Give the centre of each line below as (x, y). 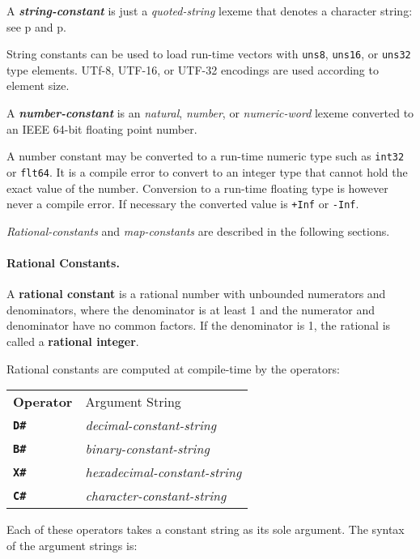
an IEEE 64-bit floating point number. (102, 128)
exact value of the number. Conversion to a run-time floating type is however (197, 188)
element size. (38, 85)
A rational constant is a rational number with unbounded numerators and (196, 294)
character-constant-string (156, 496)
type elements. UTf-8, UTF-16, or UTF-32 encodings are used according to (193, 69)
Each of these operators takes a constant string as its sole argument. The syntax (206, 529)
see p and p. (36, 26)
